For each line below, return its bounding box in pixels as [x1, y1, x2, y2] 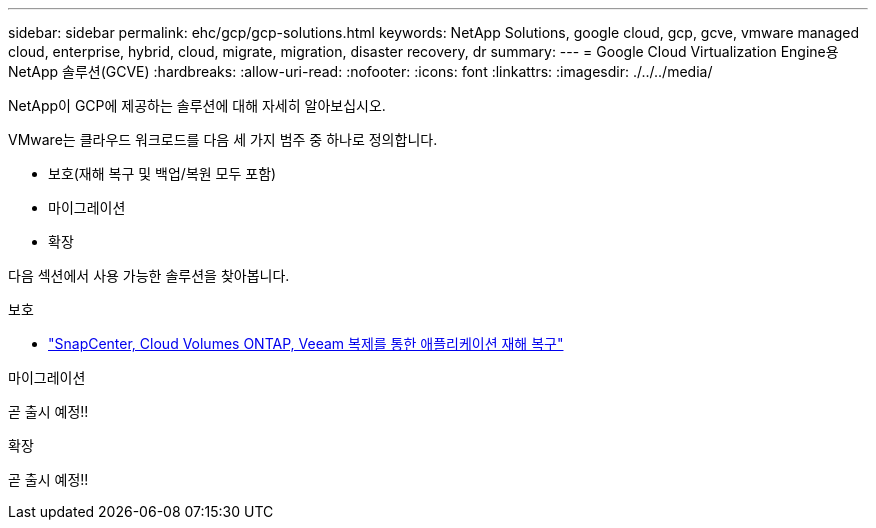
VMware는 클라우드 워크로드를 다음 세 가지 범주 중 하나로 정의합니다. [8, 131, 438, 148]
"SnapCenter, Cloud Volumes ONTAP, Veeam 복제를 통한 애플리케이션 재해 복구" [48, 335, 564, 352]
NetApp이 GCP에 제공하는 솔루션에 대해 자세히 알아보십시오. [8, 97, 386, 114]
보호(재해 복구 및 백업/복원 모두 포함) [48, 165, 277, 182]
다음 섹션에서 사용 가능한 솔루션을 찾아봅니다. [8, 267, 290, 284]
